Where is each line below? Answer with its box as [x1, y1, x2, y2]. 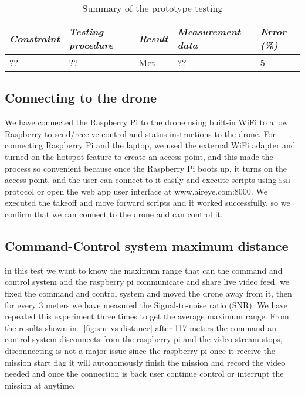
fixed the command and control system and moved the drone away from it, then [5, 287, 292, 299]
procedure [69, 38, 114, 52]
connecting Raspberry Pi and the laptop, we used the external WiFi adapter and [5, 139, 296, 151]
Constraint [9, 31, 60, 45]
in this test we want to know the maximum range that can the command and [5, 264, 283, 276]
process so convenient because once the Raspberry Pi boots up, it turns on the [5, 162, 287, 174]
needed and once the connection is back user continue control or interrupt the [5, 367, 284, 380]
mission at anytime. [5, 379, 75, 391]
